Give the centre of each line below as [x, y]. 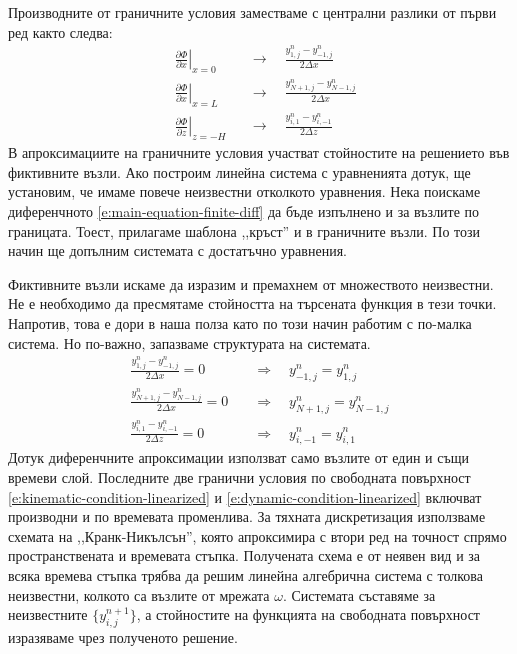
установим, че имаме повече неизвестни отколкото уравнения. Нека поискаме [244, 191]
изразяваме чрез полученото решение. [123, 636]
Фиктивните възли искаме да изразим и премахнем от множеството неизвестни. [251, 283]
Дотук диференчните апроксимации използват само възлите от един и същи [238, 457]
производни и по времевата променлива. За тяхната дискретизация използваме [247, 516]
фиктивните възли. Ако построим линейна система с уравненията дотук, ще [239, 171]
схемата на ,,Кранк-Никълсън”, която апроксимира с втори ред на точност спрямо [257, 535]
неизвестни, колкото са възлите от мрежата [139, 594]
